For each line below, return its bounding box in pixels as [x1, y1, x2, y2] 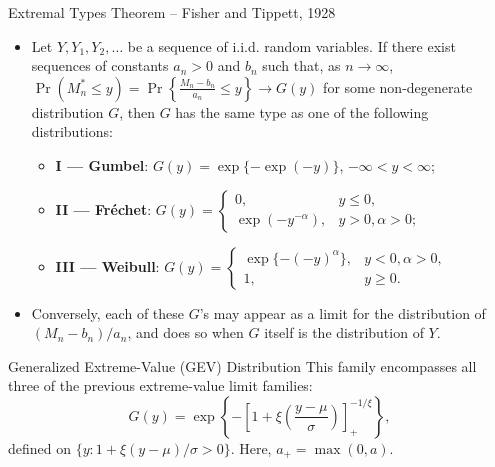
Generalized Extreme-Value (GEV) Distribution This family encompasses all [8, 355, 477, 376]
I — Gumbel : [55, 154, 149, 175]
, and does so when [127, 322, 244, 343]
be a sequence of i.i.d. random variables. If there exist [127, 35, 456, 56]
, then [119, 101, 155, 122]
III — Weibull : [55, 255, 160, 276]
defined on [8, 437, 72, 458]
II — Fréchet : [55, 198, 152, 219]
